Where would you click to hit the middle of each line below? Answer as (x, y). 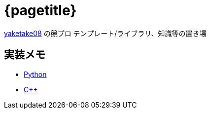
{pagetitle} (40, 10)
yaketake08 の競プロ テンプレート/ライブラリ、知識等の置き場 (105, 33)
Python (35, 74)
